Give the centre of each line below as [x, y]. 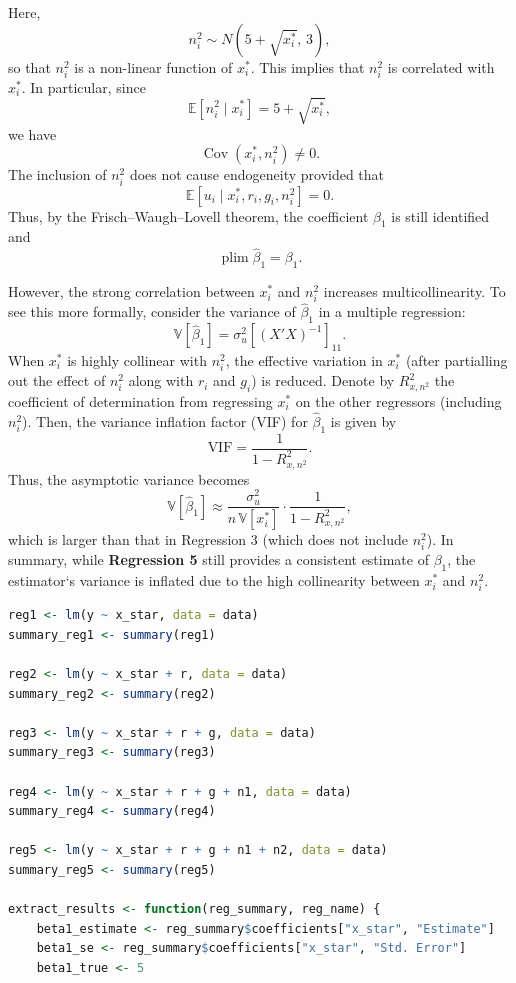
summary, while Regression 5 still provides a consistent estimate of [218, 559]
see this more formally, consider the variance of [152, 311]
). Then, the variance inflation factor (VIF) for [165, 420]
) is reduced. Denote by [323, 380]
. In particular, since [83, 86]
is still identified [440, 215]
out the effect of [57, 380]
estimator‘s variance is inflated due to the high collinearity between [214, 580]
